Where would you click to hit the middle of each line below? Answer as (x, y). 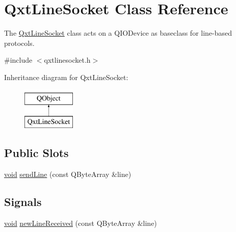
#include (18, 60)
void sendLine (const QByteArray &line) (68, 174)
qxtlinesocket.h (67, 60)
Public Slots (36, 153)
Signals (23, 201)
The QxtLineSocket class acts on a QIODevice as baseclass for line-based (118, 33)
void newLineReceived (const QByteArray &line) (81, 223)
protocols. (19, 43)
